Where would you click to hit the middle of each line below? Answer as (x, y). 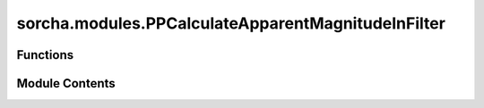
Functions (45, 55)
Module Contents (66, 83)
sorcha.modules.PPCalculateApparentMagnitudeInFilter (231, 23)
